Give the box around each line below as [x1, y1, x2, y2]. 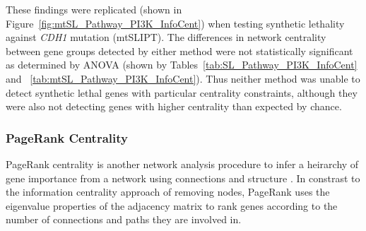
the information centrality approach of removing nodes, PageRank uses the [6, 184, 330, 199]
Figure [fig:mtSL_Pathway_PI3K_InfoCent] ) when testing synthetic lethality [6, 16, 345, 30]
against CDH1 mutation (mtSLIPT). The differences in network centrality [6, 30, 326, 45]
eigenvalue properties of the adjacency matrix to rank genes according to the [6, 198, 338, 213]
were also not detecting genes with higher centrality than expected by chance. [6, 99, 342, 114]
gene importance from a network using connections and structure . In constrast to [6, 170, 360, 185]
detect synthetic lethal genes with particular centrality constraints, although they [6, 85, 358, 100]
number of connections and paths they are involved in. [6, 212, 242, 227]
